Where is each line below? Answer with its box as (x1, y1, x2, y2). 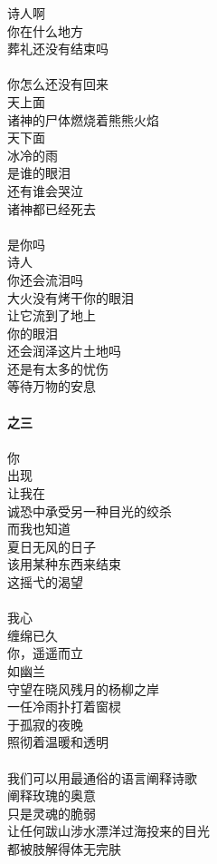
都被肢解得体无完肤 (7, 839, 121, 858)
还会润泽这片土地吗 (7, 341, 121, 360)
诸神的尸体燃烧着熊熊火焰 (7, 110, 159, 129)
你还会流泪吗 (7, 270, 83, 289)
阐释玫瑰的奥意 (7, 786, 96, 805)
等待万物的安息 (7, 377, 96, 396)
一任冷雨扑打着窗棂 (7, 697, 121, 716)
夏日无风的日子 (7, 536, 96, 555)
